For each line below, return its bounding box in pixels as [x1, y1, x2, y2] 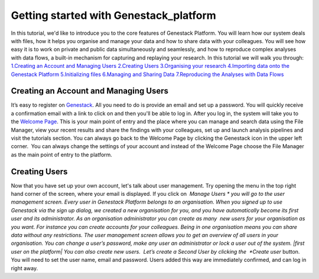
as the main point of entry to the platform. [11, 151, 112, 158]
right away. [11, 264, 38, 271]
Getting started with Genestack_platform [11, 9, 217, 22]
